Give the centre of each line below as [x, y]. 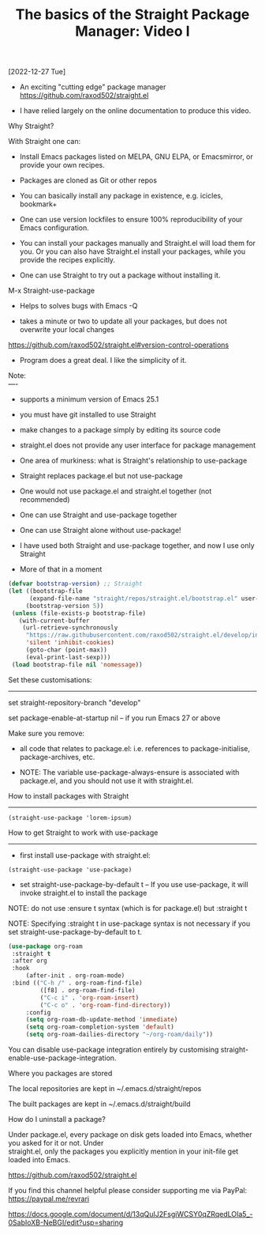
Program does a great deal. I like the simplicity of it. [103, 361]
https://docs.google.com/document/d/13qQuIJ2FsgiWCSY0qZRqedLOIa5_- [131, 1214]
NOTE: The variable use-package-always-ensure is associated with [129, 772]
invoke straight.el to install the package [83, 893]
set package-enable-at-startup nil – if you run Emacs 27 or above [114, 718]
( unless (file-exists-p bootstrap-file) [79, 613]
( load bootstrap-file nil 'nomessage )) [77, 665]
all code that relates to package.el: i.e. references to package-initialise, [135, 748]
